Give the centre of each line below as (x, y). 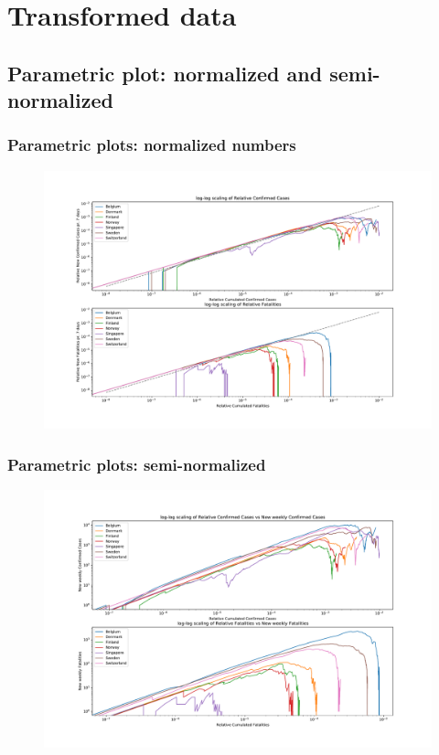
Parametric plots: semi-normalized (137, 464)
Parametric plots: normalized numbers (152, 145)
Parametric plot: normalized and (165, 73)
